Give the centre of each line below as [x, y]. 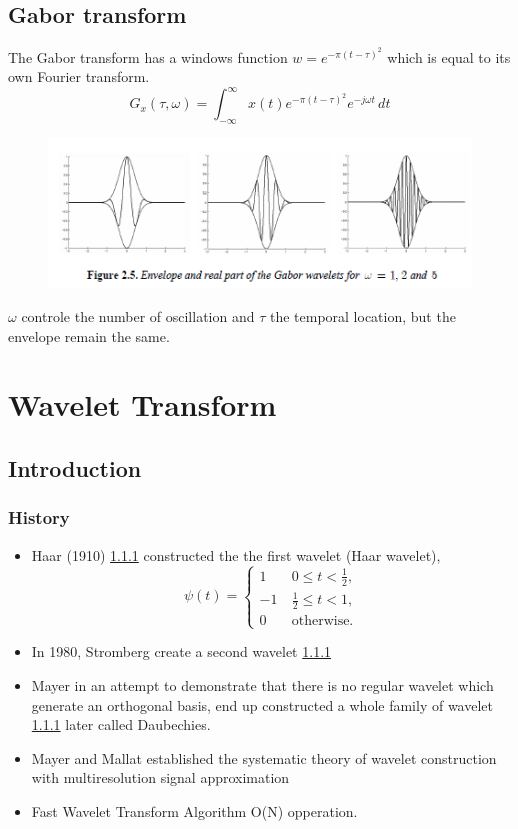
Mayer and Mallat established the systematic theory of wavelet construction [264, 757]
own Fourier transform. [79, 76]
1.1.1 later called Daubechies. [121, 724]
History [39, 517]
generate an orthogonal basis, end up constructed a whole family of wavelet [262, 704]
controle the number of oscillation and [138, 316]
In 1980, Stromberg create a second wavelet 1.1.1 [181, 651]
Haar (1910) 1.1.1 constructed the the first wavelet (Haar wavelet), [236, 554]
